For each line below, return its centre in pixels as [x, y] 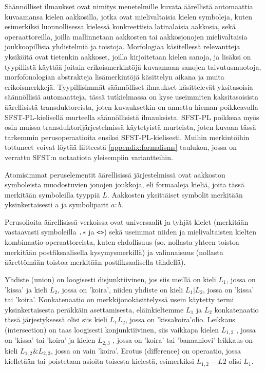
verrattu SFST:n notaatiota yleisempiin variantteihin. [89, 157]
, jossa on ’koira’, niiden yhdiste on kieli [120, 289]
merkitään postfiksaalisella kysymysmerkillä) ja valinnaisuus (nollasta [114, 252]
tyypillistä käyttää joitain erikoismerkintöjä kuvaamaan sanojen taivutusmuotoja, [133, 66]
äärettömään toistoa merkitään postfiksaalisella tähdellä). [95, 262]
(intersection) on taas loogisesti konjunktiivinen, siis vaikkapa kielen [112, 329]
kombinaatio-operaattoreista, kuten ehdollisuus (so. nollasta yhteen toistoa [122, 242]
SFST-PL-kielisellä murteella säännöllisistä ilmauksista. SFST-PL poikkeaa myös [132, 117]
